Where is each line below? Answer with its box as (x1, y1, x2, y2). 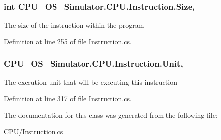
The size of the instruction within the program (4, 20, 144, 30)
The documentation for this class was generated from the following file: (4, 109, 218, 120)
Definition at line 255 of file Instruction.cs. (4, 36, 132, 46)
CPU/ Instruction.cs (4, 126, 63, 137)
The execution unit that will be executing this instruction (4, 76, 177, 87)
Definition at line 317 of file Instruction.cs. (4, 93, 132, 104)
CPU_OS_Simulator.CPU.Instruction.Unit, (4, 57, 183, 70)
